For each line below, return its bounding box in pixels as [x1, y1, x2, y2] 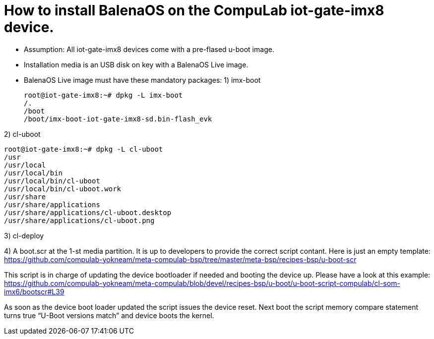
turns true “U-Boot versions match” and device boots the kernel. [4, 311, 214, 320]
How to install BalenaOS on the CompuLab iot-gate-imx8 [4, 2, 384, 19]
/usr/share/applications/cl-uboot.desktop [4, 208, 172, 217]
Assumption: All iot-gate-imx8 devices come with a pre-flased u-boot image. [24, 45, 274, 54]
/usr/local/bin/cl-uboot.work [4, 184, 122, 193]
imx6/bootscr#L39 [4, 287, 64, 296]
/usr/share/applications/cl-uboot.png [4, 216, 155, 225]
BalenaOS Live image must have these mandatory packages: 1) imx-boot [24, 75, 261, 84]
